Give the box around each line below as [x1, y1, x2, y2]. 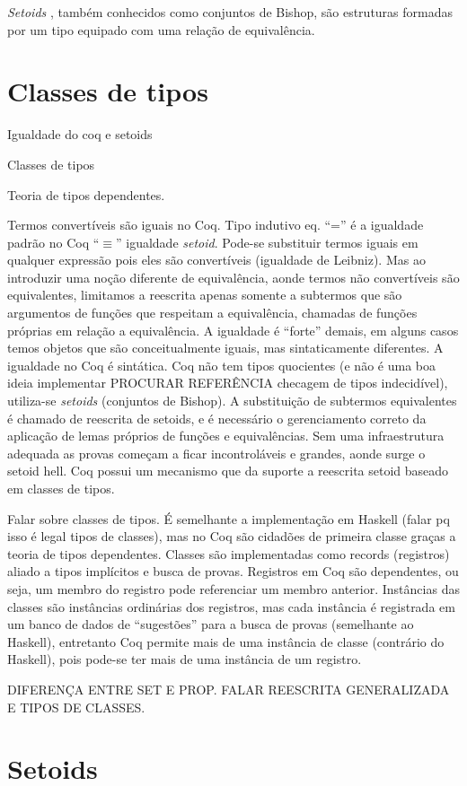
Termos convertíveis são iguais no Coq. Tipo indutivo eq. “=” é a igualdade [7, 215, 424, 234]
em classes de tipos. [7, 479, 115, 497]
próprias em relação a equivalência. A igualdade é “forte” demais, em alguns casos [7, 320, 459, 339]
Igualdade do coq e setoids [7, 125, 153, 144]
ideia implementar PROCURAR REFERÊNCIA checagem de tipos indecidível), [7, 373, 448, 392]
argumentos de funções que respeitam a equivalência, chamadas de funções [7, 303, 418, 322]
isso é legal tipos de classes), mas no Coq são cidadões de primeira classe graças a [7, 527, 456, 546]
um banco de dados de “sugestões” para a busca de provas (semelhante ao [7, 615, 414, 633]
